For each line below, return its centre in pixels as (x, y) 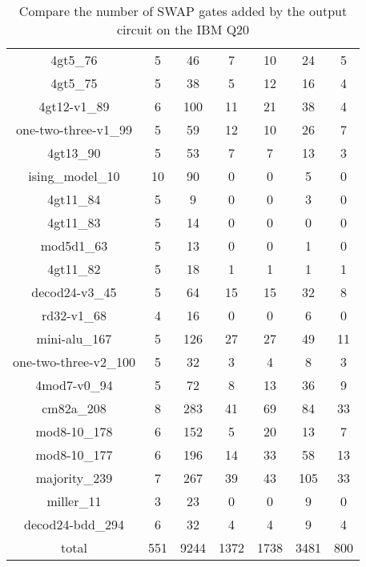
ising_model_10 (74, 176)
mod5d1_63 (74, 245)
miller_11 (74, 501)
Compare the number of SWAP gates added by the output (183, 11)
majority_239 (74, 478)
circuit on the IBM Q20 (183, 29)
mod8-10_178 (74, 431)
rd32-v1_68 (74, 315)
